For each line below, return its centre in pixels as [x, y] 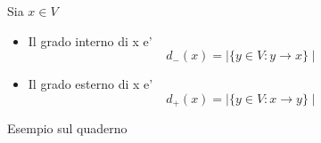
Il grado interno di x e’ [90, 40]
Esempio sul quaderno [67, 128]
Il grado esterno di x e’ [91, 84]
